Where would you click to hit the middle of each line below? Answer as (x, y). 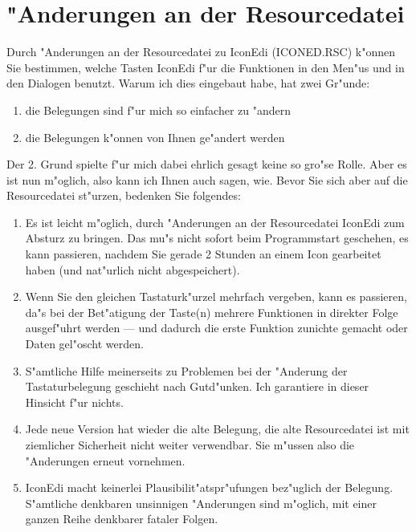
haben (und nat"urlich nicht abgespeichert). (133, 269)
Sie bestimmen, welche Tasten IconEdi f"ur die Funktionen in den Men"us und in (206, 67)
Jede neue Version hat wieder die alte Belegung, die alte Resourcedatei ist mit (217, 429)
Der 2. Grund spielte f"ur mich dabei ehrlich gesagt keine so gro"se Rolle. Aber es (207, 164)
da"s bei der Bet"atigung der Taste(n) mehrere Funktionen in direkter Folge (212, 312)
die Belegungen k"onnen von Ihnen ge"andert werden (155, 137)
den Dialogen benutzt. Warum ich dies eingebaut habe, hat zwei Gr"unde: (188, 83)
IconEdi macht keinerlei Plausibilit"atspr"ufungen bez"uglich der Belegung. (209, 487)
